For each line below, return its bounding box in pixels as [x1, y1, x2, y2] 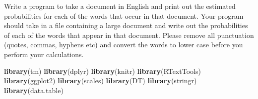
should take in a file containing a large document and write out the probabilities [4, 20, 248, 31]
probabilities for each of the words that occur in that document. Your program [4, 10, 244, 21]
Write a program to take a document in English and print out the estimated [4, 1, 236, 11]
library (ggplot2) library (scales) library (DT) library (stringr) [4, 75, 197, 86]
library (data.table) [4, 85, 64, 95]
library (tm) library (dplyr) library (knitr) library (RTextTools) [4, 66, 201, 76]
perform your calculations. [4, 49, 84, 59]
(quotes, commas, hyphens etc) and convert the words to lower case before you [4, 39, 243, 50]
